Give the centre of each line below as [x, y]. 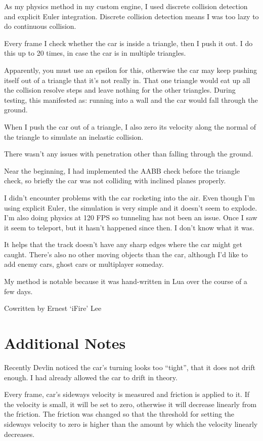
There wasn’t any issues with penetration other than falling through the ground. [129, 154]
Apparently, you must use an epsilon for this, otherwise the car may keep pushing [130, 70]
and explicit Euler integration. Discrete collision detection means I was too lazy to [131, 16]
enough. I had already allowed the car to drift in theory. [91, 377]
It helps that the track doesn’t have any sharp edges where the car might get [123, 244]
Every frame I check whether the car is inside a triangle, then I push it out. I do [128, 43]
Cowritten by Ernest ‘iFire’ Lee [53, 308]
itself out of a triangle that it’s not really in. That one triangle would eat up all [127, 80]
